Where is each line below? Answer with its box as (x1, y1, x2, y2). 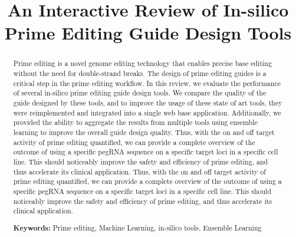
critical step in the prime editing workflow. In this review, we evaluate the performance (13, 78, 281, 88)
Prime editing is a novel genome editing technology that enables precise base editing (13, 58, 272, 68)
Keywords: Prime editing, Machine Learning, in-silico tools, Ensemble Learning (13, 222, 262, 233)
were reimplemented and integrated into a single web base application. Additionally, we (13, 107, 281, 117)
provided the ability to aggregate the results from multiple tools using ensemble (13, 117, 258, 127)
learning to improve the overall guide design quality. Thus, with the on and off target (13, 127, 275, 137)
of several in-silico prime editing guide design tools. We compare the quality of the (13, 88, 267, 98)
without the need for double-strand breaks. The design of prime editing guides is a (13, 68, 267, 78)
